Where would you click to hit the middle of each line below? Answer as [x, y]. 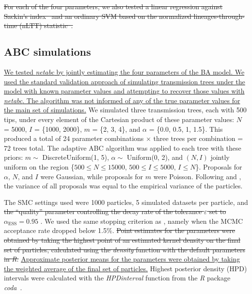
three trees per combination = [198, 138]
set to [218, 211]
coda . [13, 287]
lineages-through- [219, 16]
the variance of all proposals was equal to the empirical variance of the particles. [123, 186]
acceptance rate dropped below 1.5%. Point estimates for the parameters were [119, 230]
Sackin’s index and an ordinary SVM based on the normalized [98, 16]
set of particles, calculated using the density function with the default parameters [125, 249]
